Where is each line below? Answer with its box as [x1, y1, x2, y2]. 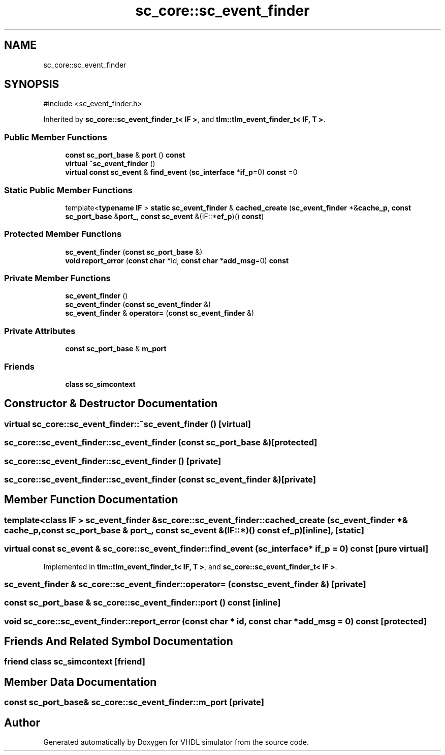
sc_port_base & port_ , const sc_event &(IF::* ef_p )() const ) [65, 212, 264, 221]
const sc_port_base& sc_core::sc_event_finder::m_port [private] [4, 697, 264, 708]
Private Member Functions [4, 273, 111, 284]
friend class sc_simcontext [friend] [4, 656, 145, 667]
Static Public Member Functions [4, 185, 133, 195]
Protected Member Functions [4, 229, 122, 239]
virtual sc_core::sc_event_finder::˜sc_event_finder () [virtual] [4, 418, 251, 429]
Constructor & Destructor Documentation [4, 397, 218, 410]
